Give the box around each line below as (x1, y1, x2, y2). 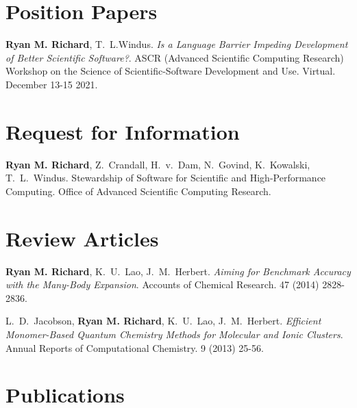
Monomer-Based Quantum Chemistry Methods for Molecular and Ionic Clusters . (5, 327, 343, 341)
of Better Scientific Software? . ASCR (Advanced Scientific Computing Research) (5, 50, 344, 64)
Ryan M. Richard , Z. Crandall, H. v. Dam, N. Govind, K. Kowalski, (5, 157, 310, 171)
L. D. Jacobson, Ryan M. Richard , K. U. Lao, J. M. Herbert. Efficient (5, 314, 321, 328)
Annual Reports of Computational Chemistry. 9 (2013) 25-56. (5, 340, 264, 355)
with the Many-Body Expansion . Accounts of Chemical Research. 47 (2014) (5, 277, 319, 292)
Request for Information (5, 117, 240, 145)
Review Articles (5, 224, 159, 252)
